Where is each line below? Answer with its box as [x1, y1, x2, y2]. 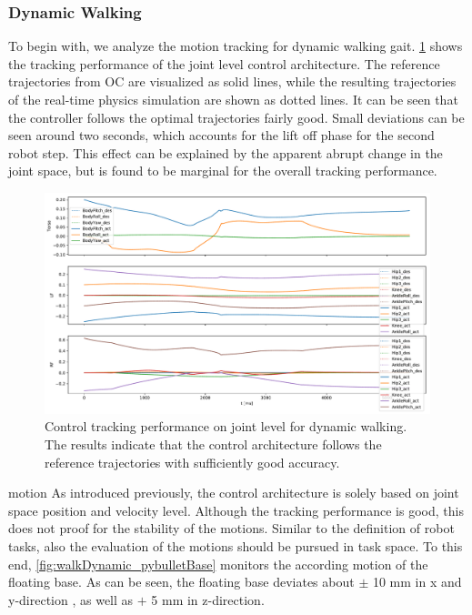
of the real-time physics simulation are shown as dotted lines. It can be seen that [8, 90, 458, 108]
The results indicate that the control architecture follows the [45, 435, 382, 454]
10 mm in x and [372, 572, 462, 591]
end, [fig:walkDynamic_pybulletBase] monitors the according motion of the [8, 554, 428, 573]
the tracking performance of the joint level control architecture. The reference [8, 54, 440, 73]
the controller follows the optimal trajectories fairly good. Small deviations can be [8, 107, 465, 126]
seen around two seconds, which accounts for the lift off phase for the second [8, 126, 435, 145]
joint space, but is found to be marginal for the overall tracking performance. [8, 161, 437, 180]
